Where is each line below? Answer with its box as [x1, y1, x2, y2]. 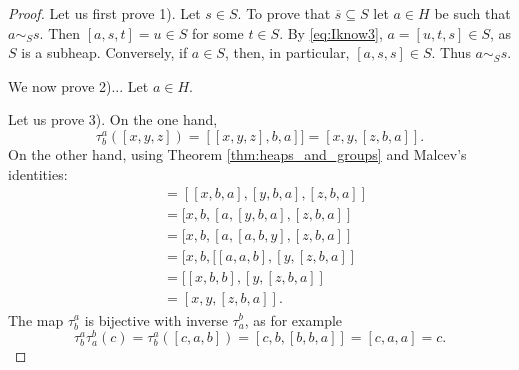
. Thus [431, 42, 471, 63]
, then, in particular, [224, 42, 350, 63]
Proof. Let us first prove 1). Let [8, 3, 201, 23]
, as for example [244, 309, 343, 330]
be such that [434, 3, 511, 23]
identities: [8, 163, 68, 184]
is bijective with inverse [84, 309, 228, 330]
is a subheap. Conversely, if [21, 42, 188, 63]
